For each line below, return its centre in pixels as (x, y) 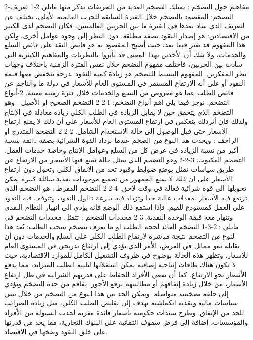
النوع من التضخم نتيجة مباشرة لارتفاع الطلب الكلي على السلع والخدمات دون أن (120, 236)
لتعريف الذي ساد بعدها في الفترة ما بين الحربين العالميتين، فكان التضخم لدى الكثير (125, 26)
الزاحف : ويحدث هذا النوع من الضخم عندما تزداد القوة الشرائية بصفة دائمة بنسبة (121, 140)
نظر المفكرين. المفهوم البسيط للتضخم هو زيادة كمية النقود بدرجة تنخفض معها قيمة (126, 73)
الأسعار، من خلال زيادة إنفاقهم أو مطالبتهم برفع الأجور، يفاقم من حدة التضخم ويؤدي (126, 284)
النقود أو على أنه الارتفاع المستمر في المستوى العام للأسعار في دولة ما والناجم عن (125, 83)
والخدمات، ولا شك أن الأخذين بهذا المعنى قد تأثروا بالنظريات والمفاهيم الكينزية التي (125, 54)
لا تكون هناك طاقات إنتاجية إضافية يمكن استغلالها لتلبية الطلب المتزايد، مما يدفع (120, 265)
